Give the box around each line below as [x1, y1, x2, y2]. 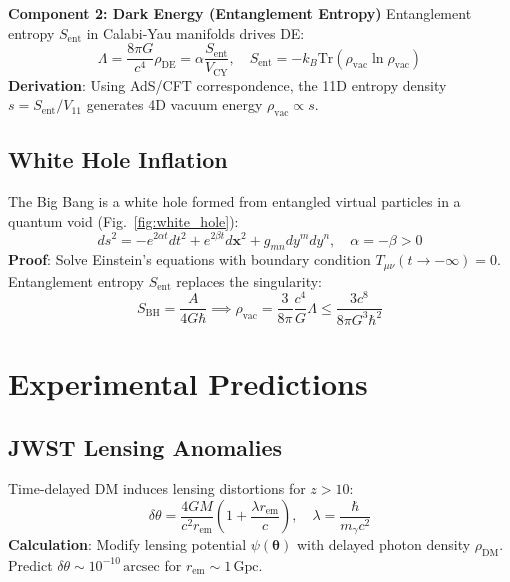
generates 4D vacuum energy [86, 94, 263, 115]
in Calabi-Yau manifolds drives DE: [86, 22, 305, 43]
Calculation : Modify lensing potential [8, 534, 247, 555]
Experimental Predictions [8, 363, 368, 404]
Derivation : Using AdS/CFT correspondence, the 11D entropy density [8, 74, 447, 95]
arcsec [123, 559, 160, 574]
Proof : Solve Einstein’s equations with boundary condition [8, 249, 371, 270]
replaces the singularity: [176, 270, 322, 291]
